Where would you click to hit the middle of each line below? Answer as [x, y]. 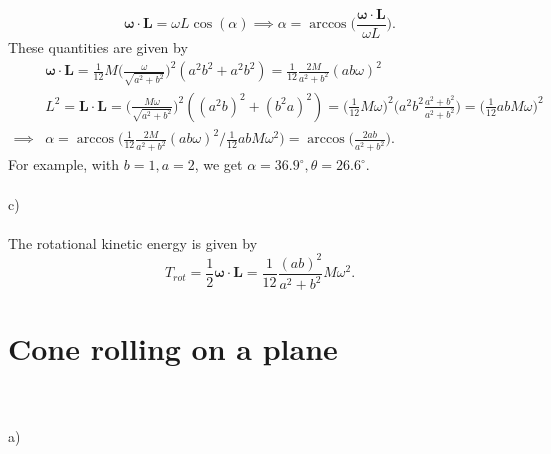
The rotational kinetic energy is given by [133, 242]
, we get [218, 164]
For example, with [64, 164]
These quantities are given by [98, 47]
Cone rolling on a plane [173, 348]
